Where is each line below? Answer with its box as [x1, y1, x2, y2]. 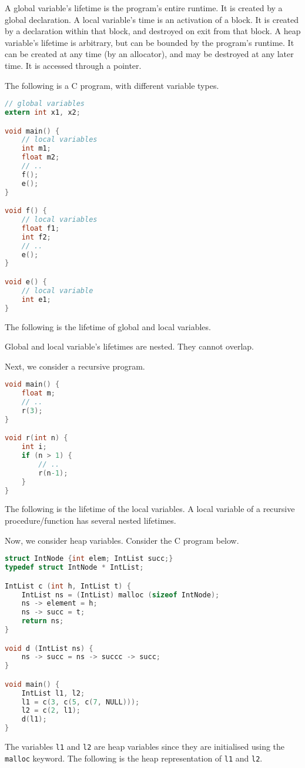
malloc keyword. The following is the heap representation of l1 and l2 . [5, 752, 263, 764]
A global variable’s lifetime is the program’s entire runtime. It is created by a [5, 2, 283, 14]
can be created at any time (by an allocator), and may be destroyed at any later [5, 48, 294, 60]
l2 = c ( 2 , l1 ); [21, 706, 81, 715]
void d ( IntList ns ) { [5, 644, 93, 653]
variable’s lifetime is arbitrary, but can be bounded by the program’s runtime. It [5, 36, 294, 48]
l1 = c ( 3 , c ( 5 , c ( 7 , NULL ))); [21, 697, 140, 706]
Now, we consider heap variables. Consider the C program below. [5, 534, 239, 546]
